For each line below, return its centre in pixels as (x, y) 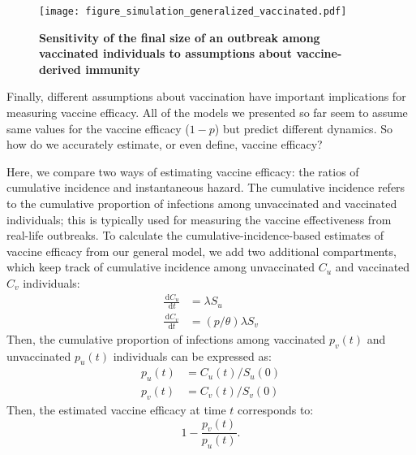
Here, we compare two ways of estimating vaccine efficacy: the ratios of (183, 171)
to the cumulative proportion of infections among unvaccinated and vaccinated (202, 203)
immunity (113, 69)
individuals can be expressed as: (192, 355)
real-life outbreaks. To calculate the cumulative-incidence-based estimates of (195, 235)
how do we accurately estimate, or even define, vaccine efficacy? (165, 144)
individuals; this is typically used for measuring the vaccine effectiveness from (199, 219)
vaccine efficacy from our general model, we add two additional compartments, (202, 251)
